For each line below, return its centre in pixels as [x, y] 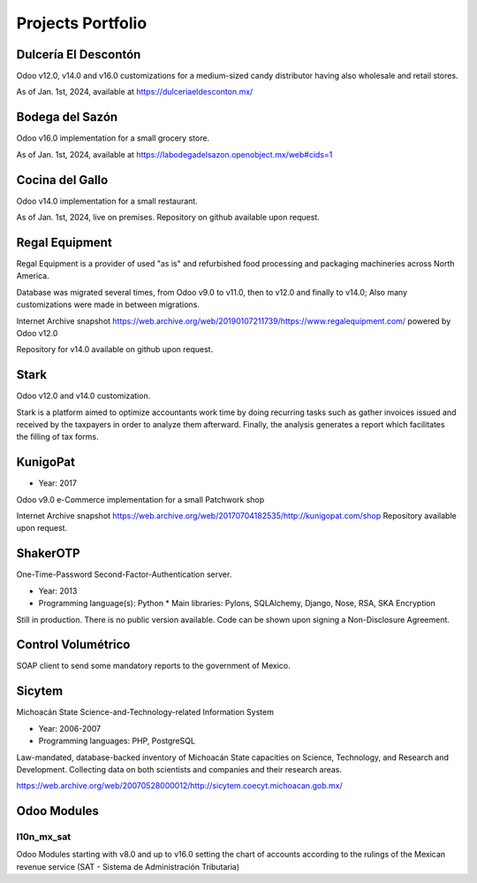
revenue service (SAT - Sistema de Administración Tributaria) [128, 866]
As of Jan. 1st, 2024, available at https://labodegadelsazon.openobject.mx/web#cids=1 [174, 154]
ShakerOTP [48, 553]
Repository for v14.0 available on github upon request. [115, 349]
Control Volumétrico [73, 645]
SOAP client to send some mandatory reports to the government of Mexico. [153, 666]
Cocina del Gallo [62, 180]
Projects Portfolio [82, 23]
